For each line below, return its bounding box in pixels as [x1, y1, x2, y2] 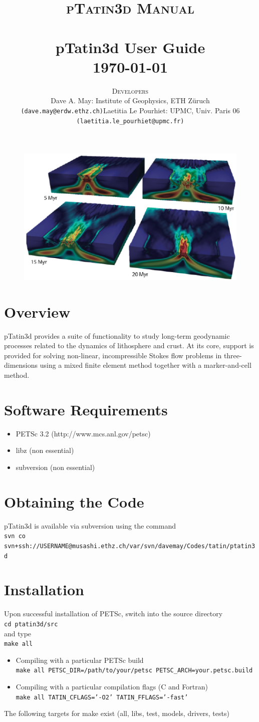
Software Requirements [4, 399, 168, 419]
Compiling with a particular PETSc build [16, 654, 144, 665]
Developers [112, 85, 149, 96]
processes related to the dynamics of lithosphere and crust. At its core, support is [4, 340, 254, 351]
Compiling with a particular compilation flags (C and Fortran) [16, 681, 208, 692]
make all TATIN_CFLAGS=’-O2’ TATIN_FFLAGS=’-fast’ [16, 693, 188, 701]
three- [223, 350, 242, 360]
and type [4, 628, 32, 638]
